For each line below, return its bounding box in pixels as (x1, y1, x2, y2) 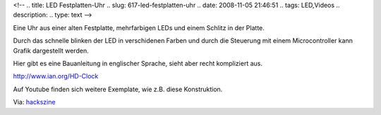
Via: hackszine (13, 98, 56, 107)
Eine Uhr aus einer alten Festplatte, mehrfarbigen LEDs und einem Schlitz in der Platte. (13, 23, 265, 32)
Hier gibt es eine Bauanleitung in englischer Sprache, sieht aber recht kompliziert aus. (13, 59, 262, 67)
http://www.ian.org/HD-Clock (13, 72, 99, 81)
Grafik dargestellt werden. (13, 46, 89, 55)
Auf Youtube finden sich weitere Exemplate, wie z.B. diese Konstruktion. (13, 85, 223, 93)
